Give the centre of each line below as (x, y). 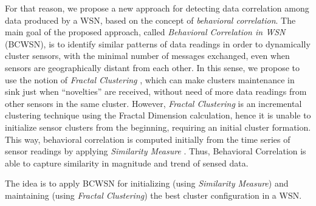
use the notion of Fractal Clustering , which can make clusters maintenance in (150, 79)
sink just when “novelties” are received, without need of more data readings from (156, 91)
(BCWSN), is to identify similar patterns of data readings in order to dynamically (158, 43)
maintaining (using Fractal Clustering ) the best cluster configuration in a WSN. (153, 195)
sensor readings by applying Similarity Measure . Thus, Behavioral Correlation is (156, 151)
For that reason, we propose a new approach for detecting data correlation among (157, 8)
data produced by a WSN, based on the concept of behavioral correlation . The (150, 20)
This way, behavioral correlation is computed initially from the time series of (148, 139)
